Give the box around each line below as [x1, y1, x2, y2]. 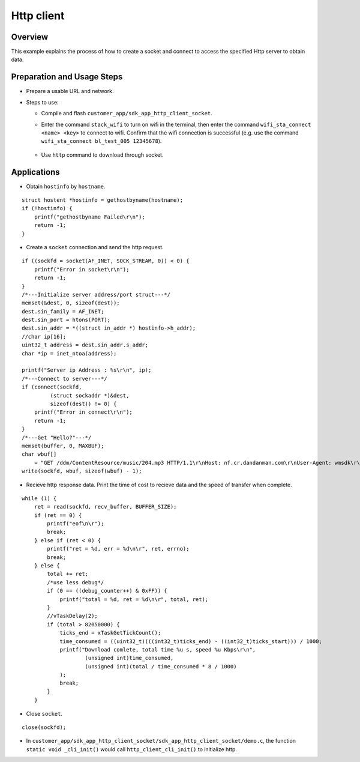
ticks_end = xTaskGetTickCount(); [59, 629, 161, 637]
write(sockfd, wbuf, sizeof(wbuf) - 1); [22, 468, 142, 474]
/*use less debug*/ [47, 579, 104, 585]
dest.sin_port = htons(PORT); [22, 316, 111, 324]
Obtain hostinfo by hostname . [26, 183, 106, 190]
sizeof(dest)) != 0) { [50, 400, 117, 407]
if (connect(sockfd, [22, 384, 82, 390]
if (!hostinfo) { [22, 205, 73, 212]
